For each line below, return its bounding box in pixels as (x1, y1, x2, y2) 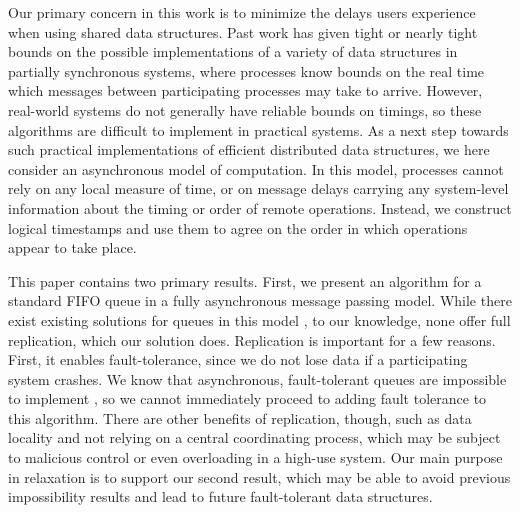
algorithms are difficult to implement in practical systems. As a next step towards (8, 119, 509, 140)
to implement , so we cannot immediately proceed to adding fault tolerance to (8, 388, 487, 409)
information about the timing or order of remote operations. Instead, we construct (8, 197, 512, 218)
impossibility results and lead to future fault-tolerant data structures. (8, 486, 433, 507)
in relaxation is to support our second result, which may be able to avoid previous (8, 466, 511, 487)
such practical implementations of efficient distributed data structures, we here (8, 139, 490, 160)
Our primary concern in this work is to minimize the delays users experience (8, 2, 476, 22)
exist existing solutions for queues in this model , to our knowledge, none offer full (8, 309, 511, 330)
